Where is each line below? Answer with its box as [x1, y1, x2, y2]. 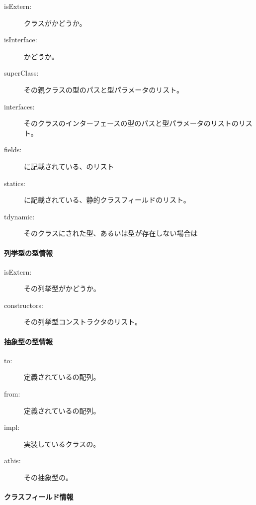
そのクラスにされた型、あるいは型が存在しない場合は [24, 228, 198, 238]
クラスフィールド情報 [4, 492, 74, 502]
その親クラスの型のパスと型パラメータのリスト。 [24, 84, 184, 95]
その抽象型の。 [24, 472, 73, 483]
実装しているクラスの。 [24, 438, 100, 449]
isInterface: [4, 34, 37, 45]
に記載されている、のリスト [24, 161, 114, 171]
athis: [4, 455, 21, 466]
